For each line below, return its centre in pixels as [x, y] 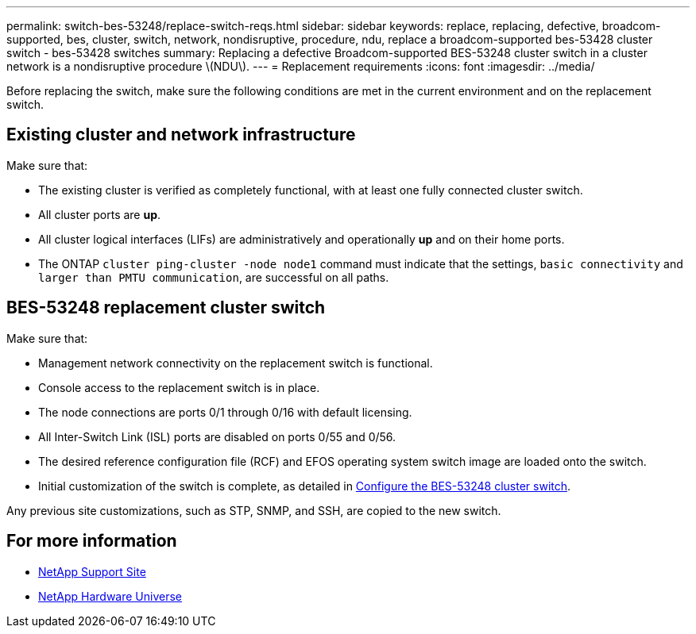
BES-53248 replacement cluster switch [166, 308]
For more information [92, 541]
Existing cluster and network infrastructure [181, 135]
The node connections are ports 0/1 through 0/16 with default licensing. [225, 412]
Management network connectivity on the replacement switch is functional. [236, 363]
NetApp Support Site [92, 571]
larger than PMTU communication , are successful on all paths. [214, 277]
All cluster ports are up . [100, 214]
